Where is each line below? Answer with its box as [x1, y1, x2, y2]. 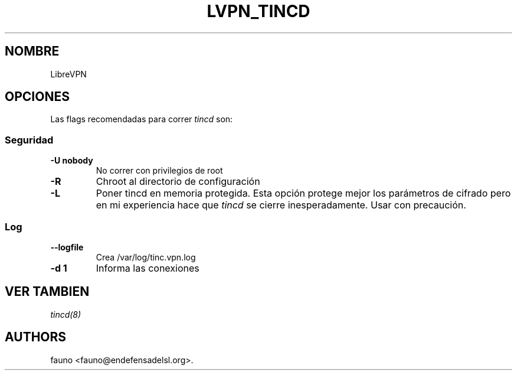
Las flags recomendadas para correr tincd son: [50, 114, 233, 125]
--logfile [50, 242, 84, 252]
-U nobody [50, 155, 93, 166]
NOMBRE [5, 44, 60, 59]
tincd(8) [50, 309, 81, 319]
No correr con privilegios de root [96, 165, 223, 176]
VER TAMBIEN [5, 284, 90, 299]
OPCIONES [5, 89, 70, 105]
